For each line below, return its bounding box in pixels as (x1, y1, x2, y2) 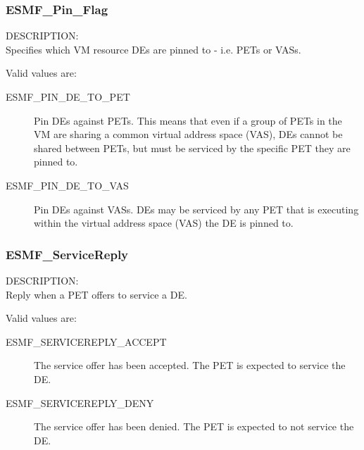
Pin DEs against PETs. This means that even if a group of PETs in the (34, 113, 342, 127)
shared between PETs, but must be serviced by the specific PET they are (34, 140, 351, 155)
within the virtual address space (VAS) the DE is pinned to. (34, 215, 294, 230)
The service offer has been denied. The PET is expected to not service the (34, 419, 354, 434)
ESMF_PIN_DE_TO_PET (6, 89, 130, 104)
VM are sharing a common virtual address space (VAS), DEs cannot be (34, 127, 343, 142)
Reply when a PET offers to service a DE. (6, 287, 187, 301)
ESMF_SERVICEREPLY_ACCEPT (6, 334, 167, 349)
